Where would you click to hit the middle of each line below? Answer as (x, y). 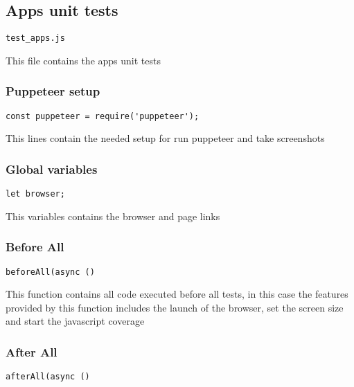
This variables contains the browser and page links (113, 216)
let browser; (35, 194)
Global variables (52, 169)
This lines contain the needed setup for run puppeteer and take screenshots (165, 138)
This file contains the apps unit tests (83, 60)
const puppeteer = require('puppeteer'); (103, 116)
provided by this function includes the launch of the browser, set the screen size (175, 307)
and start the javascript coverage (75, 321)
